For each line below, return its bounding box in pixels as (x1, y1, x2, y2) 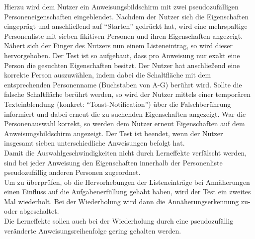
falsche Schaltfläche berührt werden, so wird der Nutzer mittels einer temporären (4, 89, 251, 99)
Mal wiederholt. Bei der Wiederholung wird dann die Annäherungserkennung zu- (4, 196, 251, 206)
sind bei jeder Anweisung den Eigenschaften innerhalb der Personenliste (4, 157, 223, 167)
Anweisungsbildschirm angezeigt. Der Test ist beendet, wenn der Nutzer (4, 128, 223, 138)
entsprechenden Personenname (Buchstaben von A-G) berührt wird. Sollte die (4, 79, 242, 89)
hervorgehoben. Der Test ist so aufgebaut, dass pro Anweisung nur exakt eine (4, 50, 240, 60)
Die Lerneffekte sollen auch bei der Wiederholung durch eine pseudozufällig (4, 216, 234, 226)
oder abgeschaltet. (4, 206, 59, 216)
